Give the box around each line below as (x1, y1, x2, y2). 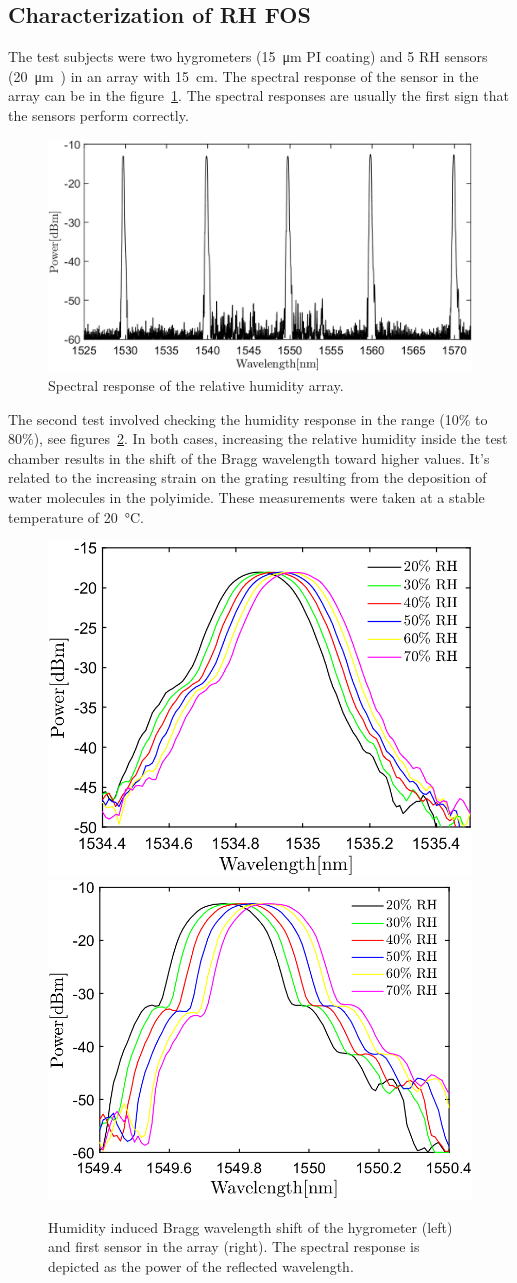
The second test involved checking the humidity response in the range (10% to (8, 408, 488, 429)
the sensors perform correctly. (8, 104, 189, 125)
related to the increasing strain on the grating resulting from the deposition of (8, 467, 487, 488)
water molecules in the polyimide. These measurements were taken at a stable (8, 487, 485, 508)
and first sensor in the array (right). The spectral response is (48, 1236, 420, 1257)
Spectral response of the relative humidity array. (48, 375, 344, 396)
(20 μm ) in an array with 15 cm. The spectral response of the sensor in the (8, 65, 479, 86)
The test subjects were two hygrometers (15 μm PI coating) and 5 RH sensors (8, 46, 488, 67)
